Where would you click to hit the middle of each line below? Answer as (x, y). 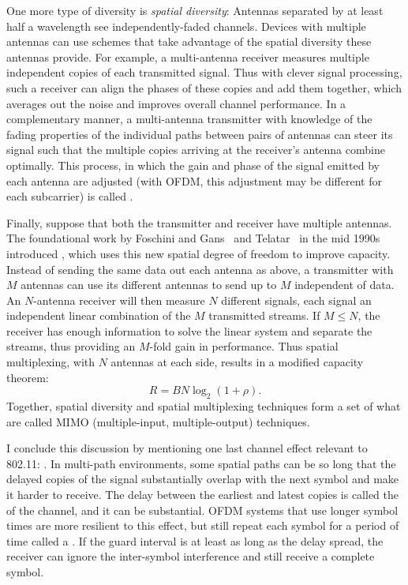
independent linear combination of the (99, 315)
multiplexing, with (51, 362)
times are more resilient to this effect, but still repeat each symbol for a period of (203, 525)
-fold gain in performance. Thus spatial (244, 346)
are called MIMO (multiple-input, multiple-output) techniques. (158, 421)
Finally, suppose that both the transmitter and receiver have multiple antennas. (199, 222)
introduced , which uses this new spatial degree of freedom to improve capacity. (198, 253)
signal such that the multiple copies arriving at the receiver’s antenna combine (196, 150)
